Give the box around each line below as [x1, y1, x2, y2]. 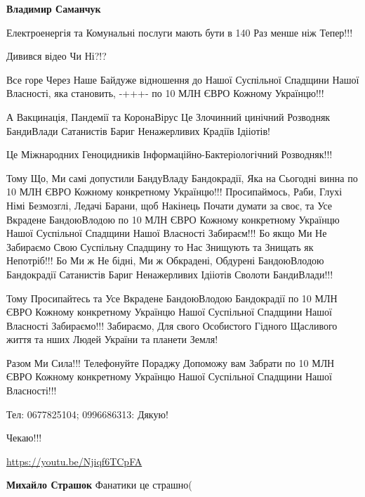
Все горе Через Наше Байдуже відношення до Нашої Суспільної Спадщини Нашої [6, 72, 359, 86]
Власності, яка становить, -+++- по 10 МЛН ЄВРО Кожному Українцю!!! [6, 86, 324, 101]
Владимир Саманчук [6, 1, 101, 15]
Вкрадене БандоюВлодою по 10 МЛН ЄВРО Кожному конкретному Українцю [6, 212, 340, 226]
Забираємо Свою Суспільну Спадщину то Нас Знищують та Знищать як [6, 239, 314, 254]
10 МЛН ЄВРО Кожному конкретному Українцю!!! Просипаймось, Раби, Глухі [6, 184, 343, 199]
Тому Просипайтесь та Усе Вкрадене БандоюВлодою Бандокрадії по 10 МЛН [6, 290, 338, 305]
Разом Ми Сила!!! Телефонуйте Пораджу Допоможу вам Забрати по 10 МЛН [6, 355, 335, 370]
